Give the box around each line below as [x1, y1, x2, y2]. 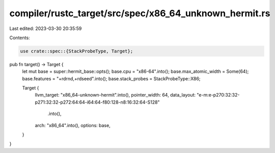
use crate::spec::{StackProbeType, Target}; [20, 48, 133, 54]
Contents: [9, 35, 30, 41]
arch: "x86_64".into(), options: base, [35, 122, 111, 128]
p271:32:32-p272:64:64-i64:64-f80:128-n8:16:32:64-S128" [35, 99, 160, 105]
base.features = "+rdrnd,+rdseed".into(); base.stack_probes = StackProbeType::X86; [22, 75, 201, 81]
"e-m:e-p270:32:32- [197, 92, 240, 98]
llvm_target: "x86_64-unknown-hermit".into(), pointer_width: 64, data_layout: [35, 92, 196, 98]
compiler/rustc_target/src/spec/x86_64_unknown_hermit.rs [9, 8, 270, 19]
